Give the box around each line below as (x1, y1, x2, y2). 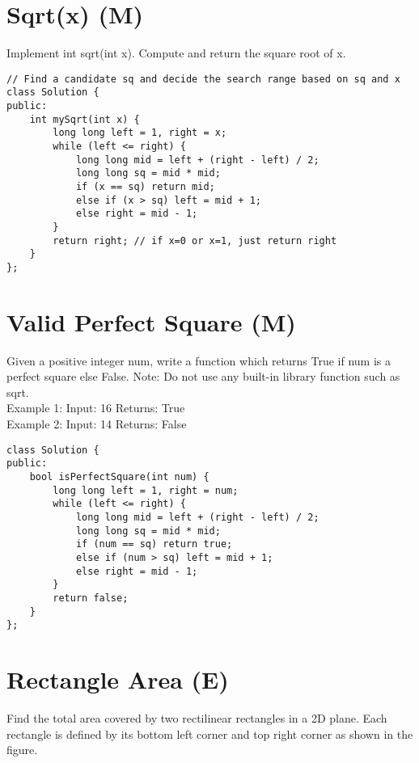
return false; (53, 592, 129, 604)
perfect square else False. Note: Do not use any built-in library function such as (6, 368, 400, 385)
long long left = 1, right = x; (53, 127, 227, 139)
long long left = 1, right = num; (53, 484, 239, 496)
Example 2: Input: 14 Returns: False (6, 415, 187, 432)
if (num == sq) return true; (75, 538, 233, 550)
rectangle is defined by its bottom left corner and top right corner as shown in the (6, 725, 413, 742)
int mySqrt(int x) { (29, 113, 140, 125)
